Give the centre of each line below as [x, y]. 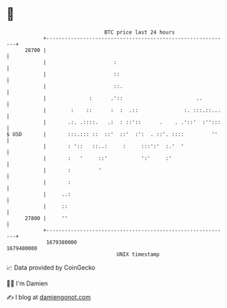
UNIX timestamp [138, 254]
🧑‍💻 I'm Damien [27, 283]
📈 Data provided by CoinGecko [51, 268]
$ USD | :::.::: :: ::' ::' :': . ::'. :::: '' [112, 134]
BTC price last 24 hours [139, 32]
